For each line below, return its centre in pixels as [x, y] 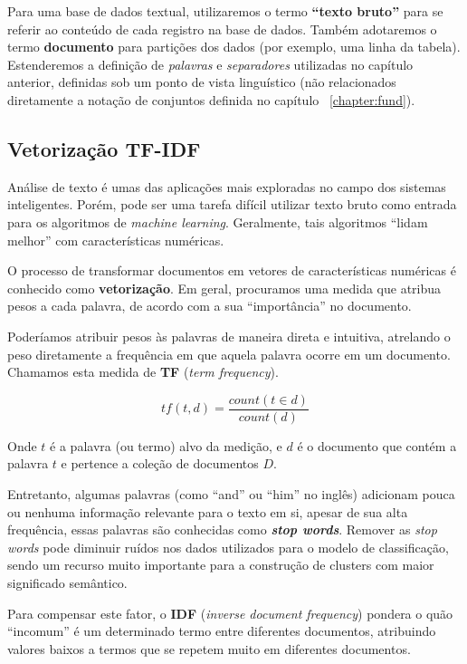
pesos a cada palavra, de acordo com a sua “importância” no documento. [210, 306]
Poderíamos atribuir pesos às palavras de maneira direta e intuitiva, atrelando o [229, 336]
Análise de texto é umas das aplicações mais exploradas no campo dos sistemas [227, 186]
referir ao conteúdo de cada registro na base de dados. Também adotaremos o [222, 29]
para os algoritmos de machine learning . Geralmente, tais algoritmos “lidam [218, 221]
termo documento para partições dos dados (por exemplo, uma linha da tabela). [234, 47]
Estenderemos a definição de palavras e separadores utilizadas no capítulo [210, 64]
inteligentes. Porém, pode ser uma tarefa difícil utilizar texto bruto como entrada [232, 204]
